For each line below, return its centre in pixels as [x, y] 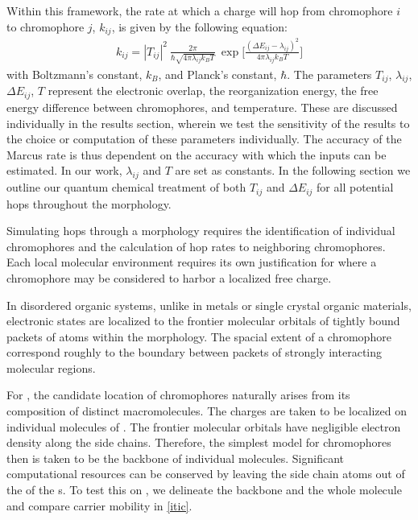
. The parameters [329, 74]
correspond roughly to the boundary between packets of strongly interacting [195, 352]
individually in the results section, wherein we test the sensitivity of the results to [208, 123]
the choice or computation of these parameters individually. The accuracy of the [204, 139]
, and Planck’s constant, [217, 74]
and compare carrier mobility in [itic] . [99, 505]
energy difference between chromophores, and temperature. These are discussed [202, 107]
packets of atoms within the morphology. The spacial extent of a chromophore [199, 336]
